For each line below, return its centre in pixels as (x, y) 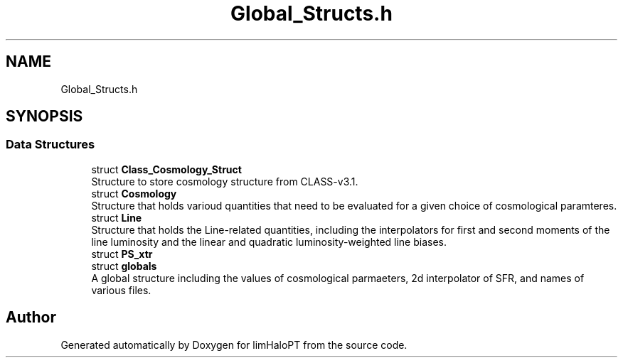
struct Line (117, 217)
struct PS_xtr (122, 254)
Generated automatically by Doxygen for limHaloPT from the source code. (234, 345)
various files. (121, 290)
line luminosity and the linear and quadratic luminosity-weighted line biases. (269, 242)
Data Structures (50, 145)
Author (31, 318)
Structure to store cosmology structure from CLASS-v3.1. (225, 181)
